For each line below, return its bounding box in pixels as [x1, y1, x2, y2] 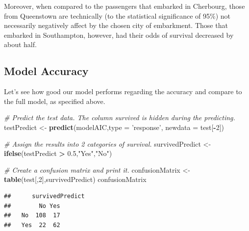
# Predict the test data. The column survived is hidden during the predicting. [4, 112, 235, 123]
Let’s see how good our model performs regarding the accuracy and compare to [4, 86, 242, 97]
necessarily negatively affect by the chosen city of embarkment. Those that [4, 20, 228, 30]
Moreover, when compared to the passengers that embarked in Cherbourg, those [4, 1, 245, 11]
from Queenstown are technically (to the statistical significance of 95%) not [4, 10, 230, 21]
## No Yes [4, 202, 60, 209]
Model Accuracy [4, 63, 89, 78]
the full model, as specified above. [4, 96, 105, 106]
